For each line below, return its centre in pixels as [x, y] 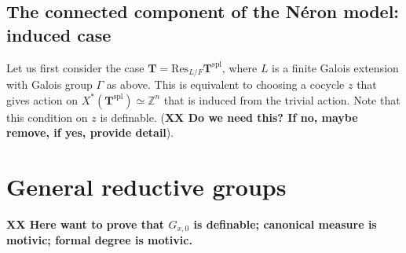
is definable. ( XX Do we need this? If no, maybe [229, 117]
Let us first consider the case [75, 67]
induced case [59, 34]
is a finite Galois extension [335, 67]
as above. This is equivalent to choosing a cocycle [225, 84]
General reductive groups [146, 187]
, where [240, 67]
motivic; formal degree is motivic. [99, 240]
